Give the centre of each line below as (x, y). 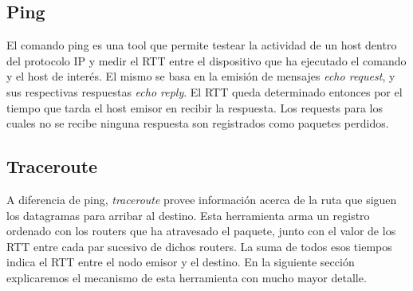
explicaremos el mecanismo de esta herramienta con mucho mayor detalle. (187, 277)
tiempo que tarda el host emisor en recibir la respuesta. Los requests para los (195, 107)
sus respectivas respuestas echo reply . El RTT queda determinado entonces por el (205, 91)
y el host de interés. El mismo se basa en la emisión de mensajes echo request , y (201, 76)
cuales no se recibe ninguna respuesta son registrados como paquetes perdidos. (198, 123)
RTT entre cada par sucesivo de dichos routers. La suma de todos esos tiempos (199, 246)
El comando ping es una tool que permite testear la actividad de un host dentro (202, 45)
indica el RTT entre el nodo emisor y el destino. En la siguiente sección (181, 262)
